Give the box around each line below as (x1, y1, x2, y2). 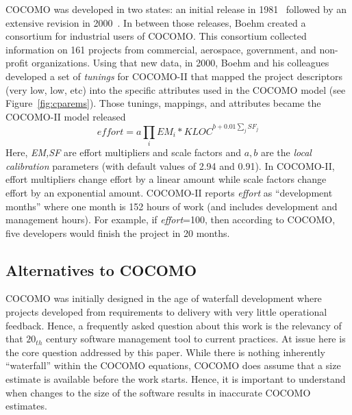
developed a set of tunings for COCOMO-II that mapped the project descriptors (5, 68, 342, 83)
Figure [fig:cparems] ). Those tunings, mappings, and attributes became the (5, 96, 321, 110)
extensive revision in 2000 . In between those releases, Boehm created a (5, 15, 306, 29)
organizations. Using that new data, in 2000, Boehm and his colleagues (32, 55, 329, 70)
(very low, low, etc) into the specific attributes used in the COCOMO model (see (5, 82, 346, 97)
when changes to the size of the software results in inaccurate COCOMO (5, 385, 311, 399)
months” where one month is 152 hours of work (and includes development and (5, 199, 338, 213)
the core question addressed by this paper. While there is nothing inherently (5, 344, 325, 359)
